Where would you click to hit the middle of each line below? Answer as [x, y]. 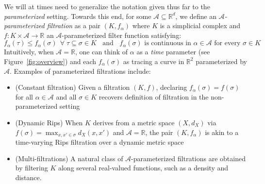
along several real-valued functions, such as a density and [143, 168]
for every [227, 43]
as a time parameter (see [173, 52]
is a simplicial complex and [200, 25]
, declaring [172, 87]
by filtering [32, 168]
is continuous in [168, 43]
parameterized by [222, 61]
